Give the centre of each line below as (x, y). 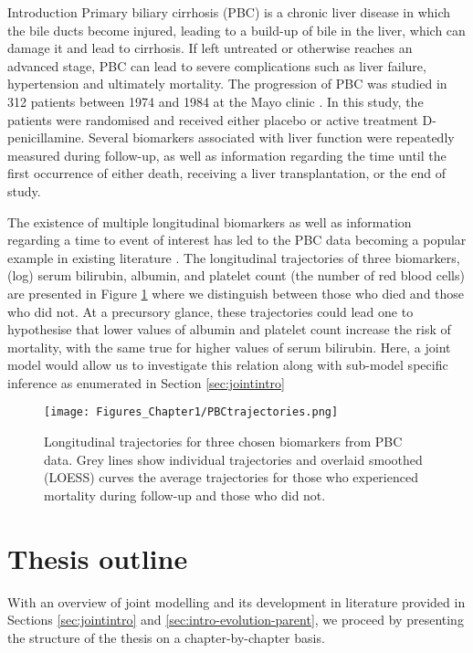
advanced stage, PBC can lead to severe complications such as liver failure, (217, 65)
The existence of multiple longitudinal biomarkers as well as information (210, 221)
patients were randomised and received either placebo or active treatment (213, 119)
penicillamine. (46, 137)
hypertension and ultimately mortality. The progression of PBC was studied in (227, 84)
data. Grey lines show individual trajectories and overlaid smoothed (233, 459)
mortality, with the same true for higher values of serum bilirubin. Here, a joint (229, 347)
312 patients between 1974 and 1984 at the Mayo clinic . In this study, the (215, 101)
